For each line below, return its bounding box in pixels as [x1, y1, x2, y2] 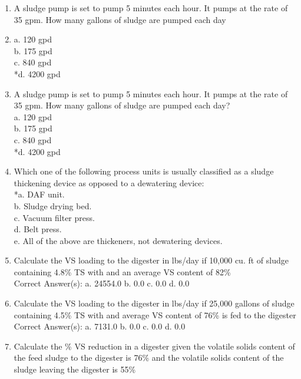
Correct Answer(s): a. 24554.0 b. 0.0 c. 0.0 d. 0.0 [14, 277, 190, 289]
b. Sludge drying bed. [14, 199, 92, 212]
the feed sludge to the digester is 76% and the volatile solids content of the [14, 351, 284, 364]
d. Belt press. [14, 223, 62, 235]
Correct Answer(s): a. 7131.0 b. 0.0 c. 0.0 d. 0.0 [14, 320, 186, 332]
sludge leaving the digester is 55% [14, 363, 136, 375]
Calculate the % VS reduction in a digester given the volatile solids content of [14, 340, 295, 352]
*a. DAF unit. [14, 188, 65, 200]
